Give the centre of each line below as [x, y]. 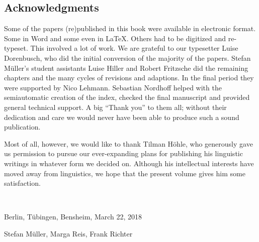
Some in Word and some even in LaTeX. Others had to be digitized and [115, 38]
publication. [22, 127]
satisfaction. [22, 183]
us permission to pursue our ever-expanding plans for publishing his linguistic [123, 153]
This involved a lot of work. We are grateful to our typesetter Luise [134, 48]
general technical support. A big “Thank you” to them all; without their [115, 107]
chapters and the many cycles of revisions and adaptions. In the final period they [129, 78]
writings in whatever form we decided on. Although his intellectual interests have [129, 163]
